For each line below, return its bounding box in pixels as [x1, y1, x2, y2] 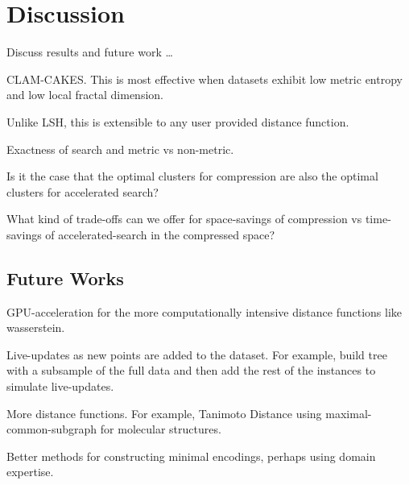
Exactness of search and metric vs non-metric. [6, 140, 234, 157]
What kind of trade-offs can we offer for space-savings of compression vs [6, 210, 362, 227]
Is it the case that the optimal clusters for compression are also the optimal [6, 168, 378, 184]
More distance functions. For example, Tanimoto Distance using [6, 404, 322, 421]
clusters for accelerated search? [6, 183, 159, 200]
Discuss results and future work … [6, 44, 173, 60]
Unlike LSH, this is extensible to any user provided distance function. [6, 113, 349, 130]
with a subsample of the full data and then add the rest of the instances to [6, 362, 376, 379]
